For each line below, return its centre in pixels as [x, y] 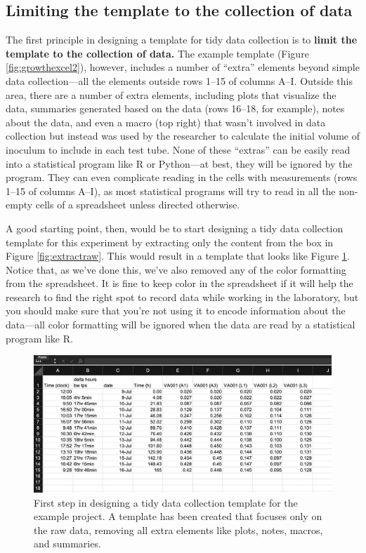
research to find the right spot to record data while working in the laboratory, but [182, 297]
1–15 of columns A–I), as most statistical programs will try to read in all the [171, 191]
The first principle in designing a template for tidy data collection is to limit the [182, 40]
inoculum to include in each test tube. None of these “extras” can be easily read [178, 149]
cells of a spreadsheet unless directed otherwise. [138, 205]
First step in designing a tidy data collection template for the [166, 502]
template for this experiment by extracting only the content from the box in [170, 242]
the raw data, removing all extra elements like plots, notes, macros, [178, 529]
